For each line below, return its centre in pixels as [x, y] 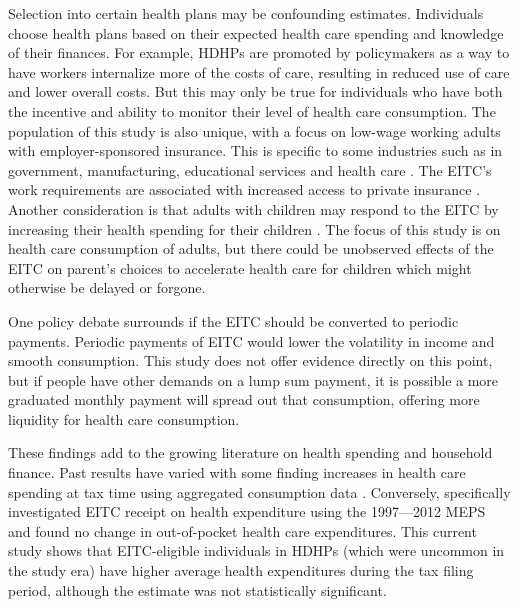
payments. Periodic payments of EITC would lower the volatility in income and [251, 340]
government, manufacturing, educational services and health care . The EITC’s [250, 169]
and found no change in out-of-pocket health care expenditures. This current [242, 530]
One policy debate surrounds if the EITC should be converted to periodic [233, 320]
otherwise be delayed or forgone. [107, 287]
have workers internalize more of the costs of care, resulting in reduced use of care [259, 71]
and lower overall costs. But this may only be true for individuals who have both [255, 91]
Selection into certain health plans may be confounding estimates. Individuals [246, 13]
